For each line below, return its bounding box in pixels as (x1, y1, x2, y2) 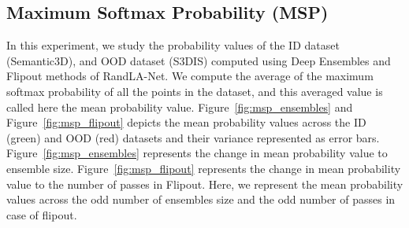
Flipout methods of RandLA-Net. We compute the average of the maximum (6, 68, 374, 84)
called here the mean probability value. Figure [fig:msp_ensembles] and (6, 98, 353, 115)
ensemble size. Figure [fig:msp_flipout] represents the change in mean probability (6, 160, 401, 176)
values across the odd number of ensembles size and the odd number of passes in (6, 191, 396, 208)
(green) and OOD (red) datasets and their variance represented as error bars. (6, 129, 380, 145)
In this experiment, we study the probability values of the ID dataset (6, 37, 340, 53)
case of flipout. (6, 206, 77, 222)
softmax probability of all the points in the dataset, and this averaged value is (6, 83, 383, 99)
